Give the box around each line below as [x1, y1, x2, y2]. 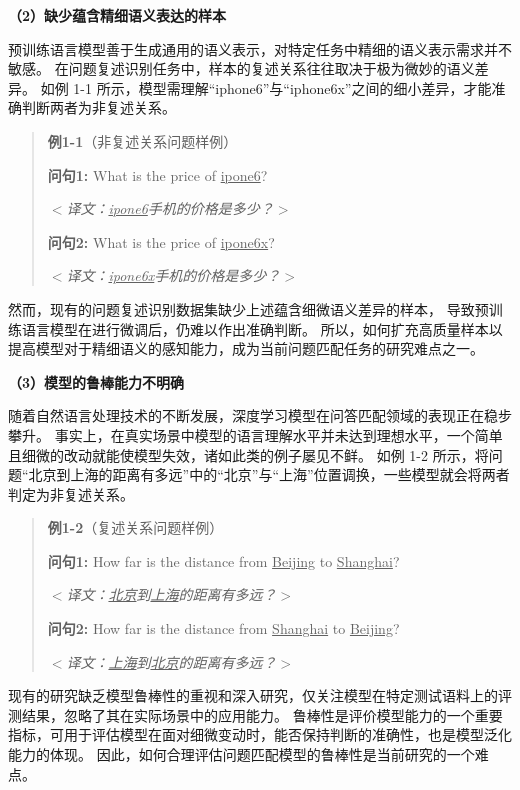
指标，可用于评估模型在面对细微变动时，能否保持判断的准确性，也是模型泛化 [8, 724, 512, 745]
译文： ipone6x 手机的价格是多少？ [66, 265, 281, 286]
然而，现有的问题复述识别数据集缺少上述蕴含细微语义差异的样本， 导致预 [8, 298, 489, 319]
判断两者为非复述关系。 [21, 97, 176, 118]
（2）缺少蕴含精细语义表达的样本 [8, 5, 227, 25]
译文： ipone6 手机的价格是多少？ [66, 198, 274, 219]
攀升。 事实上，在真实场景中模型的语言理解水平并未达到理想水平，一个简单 [8, 424, 503, 445]
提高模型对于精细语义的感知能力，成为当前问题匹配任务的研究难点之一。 [8, 338, 484, 359]
